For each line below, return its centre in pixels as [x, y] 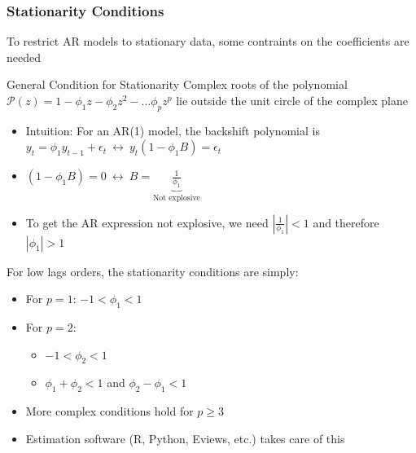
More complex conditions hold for [109, 411]
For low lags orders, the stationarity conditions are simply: [153, 271]
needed [24, 57]
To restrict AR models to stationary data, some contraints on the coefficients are [208, 41]
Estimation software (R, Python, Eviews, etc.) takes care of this [185, 438]
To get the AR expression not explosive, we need [147, 222]
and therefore [346, 222]
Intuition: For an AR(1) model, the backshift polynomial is [173, 130]
